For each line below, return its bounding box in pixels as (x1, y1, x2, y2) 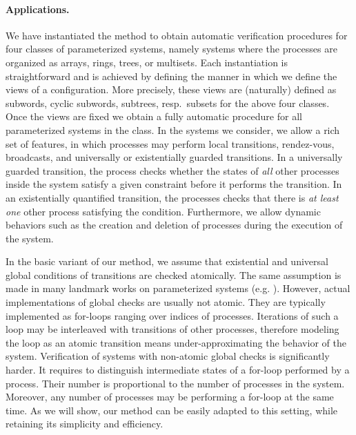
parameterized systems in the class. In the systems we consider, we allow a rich (6, 122, 340, 137)
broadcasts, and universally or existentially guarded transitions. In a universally (6, 150, 343, 164)
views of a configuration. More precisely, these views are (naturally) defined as (6, 82, 337, 97)
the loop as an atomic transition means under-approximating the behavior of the (6, 335, 346, 349)
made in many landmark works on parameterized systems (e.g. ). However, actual (6, 281, 350, 296)
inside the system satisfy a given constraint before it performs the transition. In (6, 177, 342, 191)
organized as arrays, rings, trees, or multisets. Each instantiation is (6, 55, 288, 69)
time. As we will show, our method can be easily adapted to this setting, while (6, 403, 338, 417)
